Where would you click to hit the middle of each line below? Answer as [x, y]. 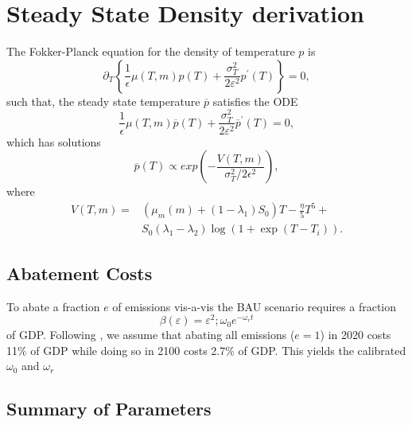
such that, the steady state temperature [103, 101]
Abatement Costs [80, 273]
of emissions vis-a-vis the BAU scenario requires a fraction [255, 306]
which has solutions [54, 141]
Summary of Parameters [109, 409]
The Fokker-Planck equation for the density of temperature [151, 51]
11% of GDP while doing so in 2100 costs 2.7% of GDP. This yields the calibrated [206, 350]
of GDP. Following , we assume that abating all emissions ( [151, 335]
